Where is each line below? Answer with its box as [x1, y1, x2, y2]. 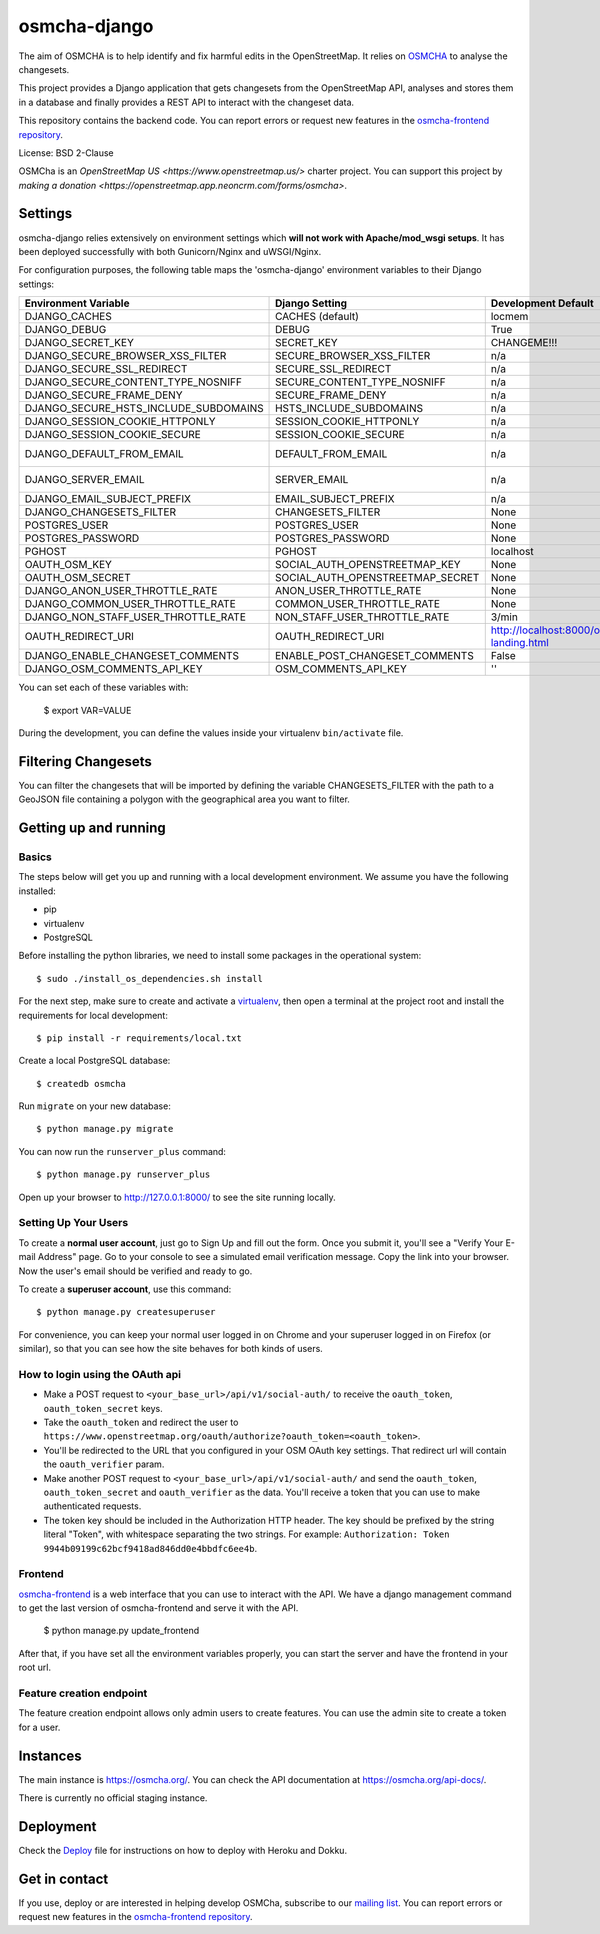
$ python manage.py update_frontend [43, 1625, 200, 1637]
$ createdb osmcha [36, 1078, 127, 1089]
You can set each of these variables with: [18, 681, 189, 694]
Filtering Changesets [18, 753, 152, 770]
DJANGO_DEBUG [24, 323, 107, 337]
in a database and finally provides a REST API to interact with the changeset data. [18, 96, 355, 108]
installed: [18, 885, 57, 897]
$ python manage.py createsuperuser [36, 1306, 216, 1318]
